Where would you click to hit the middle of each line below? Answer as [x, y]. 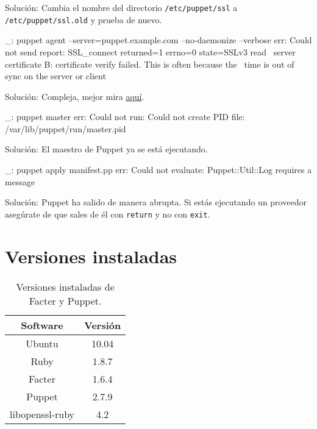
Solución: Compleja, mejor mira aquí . [75, 96]
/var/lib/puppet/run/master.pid [66, 128]
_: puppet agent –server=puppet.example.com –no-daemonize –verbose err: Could [158, 40]
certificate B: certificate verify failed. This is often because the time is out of [150, 64]
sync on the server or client [55, 76]
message [20, 181]
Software [42, 325]
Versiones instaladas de [65, 286]
